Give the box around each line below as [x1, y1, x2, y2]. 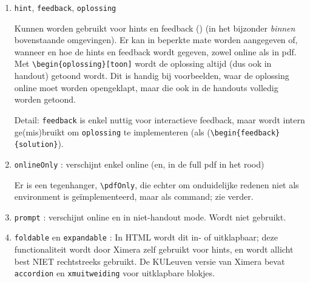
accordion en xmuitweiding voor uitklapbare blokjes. [14, 267, 215, 279]
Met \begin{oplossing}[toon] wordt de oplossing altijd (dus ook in [14, 57, 272, 70]
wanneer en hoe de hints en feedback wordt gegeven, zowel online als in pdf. [14, 45, 297, 58]
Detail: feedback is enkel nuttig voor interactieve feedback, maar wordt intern [14, 113, 305, 126]
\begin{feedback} [210, 128, 280, 137]
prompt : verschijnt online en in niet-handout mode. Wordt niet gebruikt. [14, 210, 286, 223]
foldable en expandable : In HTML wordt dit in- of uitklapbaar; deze [14, 231, 278, 244]
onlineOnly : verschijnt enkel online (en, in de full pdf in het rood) [14, 157, 265, 170]
